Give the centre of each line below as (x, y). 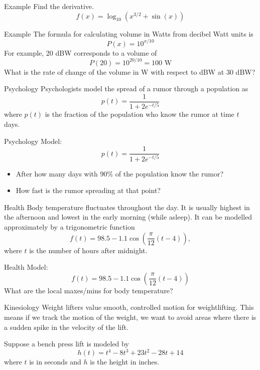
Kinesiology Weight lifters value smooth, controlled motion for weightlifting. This (129, 307)
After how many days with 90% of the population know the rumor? (120, 173)
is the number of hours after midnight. (88, 250)
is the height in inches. (125, 362)
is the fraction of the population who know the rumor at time (140, 114)
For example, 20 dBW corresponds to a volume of (81, 52)
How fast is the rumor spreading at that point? (88, 190)
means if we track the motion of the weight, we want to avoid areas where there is (130, 317)
